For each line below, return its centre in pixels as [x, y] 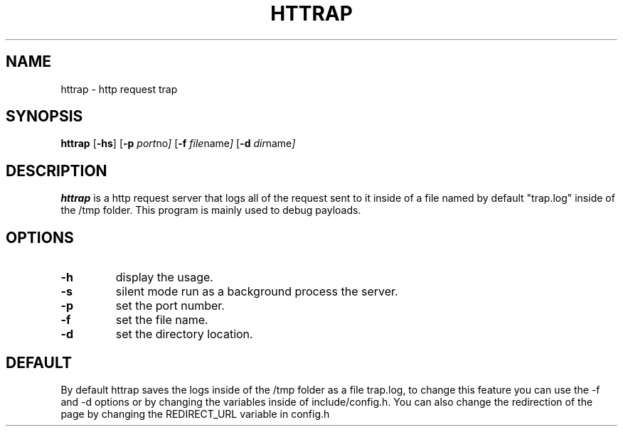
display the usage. [164, 277]
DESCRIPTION [57, 171]
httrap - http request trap [119, 89]
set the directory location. [184, 334]
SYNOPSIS [44, 117]
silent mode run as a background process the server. [257, 292]
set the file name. [162, 320]
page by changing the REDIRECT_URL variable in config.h [195, 414]
